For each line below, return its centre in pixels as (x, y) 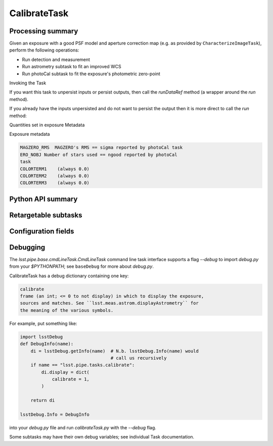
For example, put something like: (43, 323)
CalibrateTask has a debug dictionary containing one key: (69, 276)
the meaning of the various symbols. (67, 310)
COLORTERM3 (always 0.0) (55, 183)
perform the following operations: (44, 50)
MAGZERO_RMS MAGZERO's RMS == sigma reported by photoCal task (101, 147)
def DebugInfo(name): (47, 344)
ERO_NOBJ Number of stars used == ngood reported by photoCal (99, 155)
